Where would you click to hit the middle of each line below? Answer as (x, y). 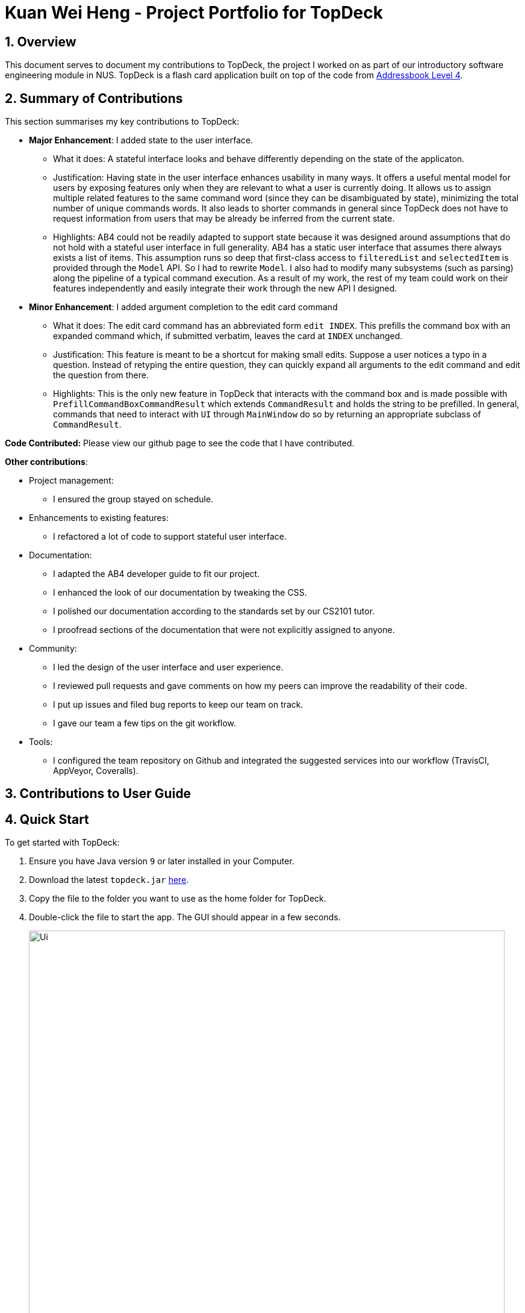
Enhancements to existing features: (99, 518)
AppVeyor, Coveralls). (96, 771)
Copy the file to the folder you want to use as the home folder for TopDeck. (178, 899)
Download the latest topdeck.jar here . (109, 880)
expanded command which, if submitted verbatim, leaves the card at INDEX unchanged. (228, 336)
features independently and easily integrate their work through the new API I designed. (225, 288)
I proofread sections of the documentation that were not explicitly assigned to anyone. (224, 630)
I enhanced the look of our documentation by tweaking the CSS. (180, 593)
